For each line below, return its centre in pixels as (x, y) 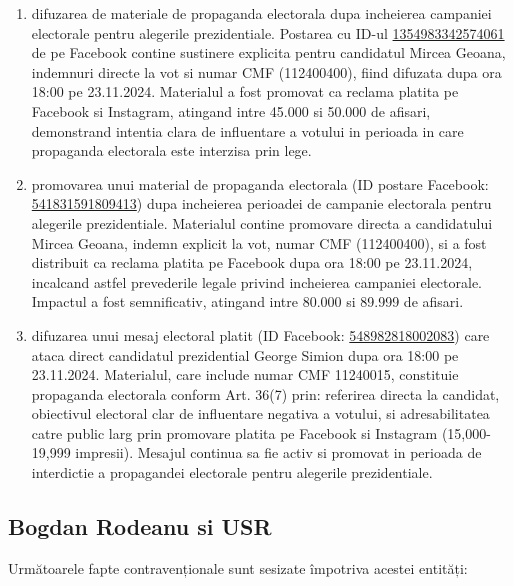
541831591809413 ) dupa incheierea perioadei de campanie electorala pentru (261, 203)
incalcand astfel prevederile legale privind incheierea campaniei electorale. (257, 281)
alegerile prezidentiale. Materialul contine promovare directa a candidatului (262, 222)
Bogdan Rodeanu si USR (140, 526)
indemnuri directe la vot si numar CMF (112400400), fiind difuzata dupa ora (266, 71)
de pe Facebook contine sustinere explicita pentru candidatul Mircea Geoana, (268, 52)
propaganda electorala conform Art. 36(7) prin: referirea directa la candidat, (265, 393)
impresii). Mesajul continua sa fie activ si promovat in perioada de (278, 452)
